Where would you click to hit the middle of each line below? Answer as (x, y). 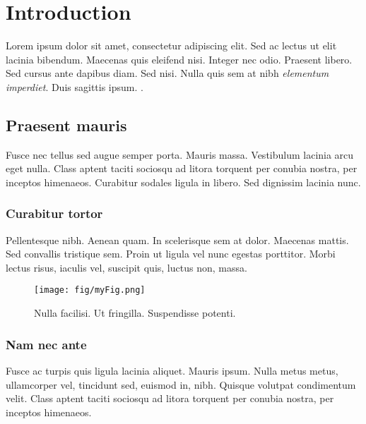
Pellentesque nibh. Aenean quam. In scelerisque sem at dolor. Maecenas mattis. (177, 240)
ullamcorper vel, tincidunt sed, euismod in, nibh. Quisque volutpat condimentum (181, 384)
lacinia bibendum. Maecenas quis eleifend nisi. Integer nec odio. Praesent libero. (179, 59)
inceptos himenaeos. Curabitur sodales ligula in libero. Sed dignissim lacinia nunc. (183, 182)
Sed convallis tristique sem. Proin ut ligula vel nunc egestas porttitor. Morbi (171, 254)
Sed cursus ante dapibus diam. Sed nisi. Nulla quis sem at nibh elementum (167, 73)
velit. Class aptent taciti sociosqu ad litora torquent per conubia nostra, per (170, 398)
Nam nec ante (46, 344)
